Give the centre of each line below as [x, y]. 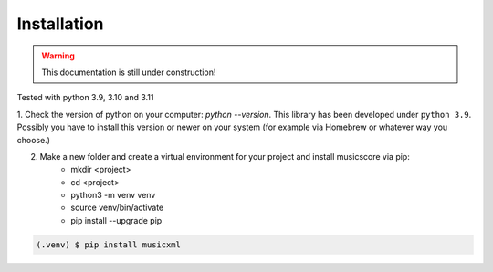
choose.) [33, 140]
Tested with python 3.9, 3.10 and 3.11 [85, 98]
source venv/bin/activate [117, 208]
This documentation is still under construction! [129, 72]
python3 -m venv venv [113, 195]
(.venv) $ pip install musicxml [109, 245]
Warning [58, 56]
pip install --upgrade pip [116, 220]
